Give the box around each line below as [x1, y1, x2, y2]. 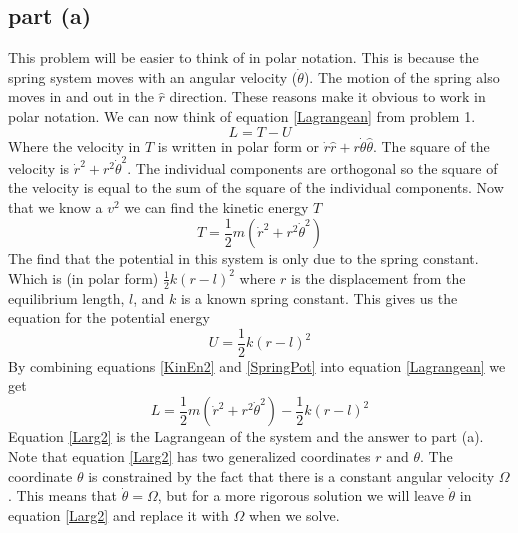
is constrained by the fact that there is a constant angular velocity [88, 465, 495, 486]
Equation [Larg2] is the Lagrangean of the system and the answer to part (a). [8, 426, 484, 447]
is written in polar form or [157, 135, 320, 156]
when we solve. [248, 504, 340, 525]
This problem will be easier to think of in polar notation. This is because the [8, 47, 479, 68]
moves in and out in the [8, 86, 154, 107]
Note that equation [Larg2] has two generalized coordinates [8, 446, 371, 467]
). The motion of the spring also [303, 66, 500, 87]
